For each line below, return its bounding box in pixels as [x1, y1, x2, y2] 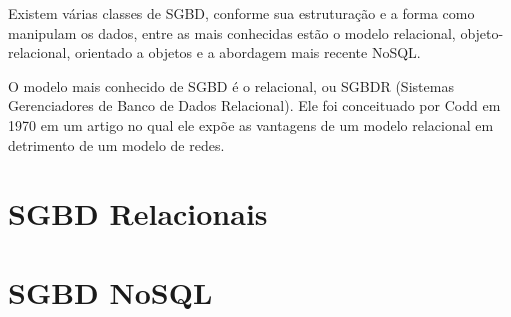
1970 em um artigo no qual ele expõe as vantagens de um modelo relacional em [8, 114, 494, 135]
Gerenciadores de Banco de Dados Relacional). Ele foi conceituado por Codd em [8, 95, 501, 116]
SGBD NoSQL [8, 271, 213, 312]
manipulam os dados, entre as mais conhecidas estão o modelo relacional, [8, 22, 456, 43]
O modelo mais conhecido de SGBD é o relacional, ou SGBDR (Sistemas [8, 75, 454, 96]
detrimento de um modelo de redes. [8, 134, 225, 155]
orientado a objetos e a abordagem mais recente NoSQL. [74, 42, 421, 63]
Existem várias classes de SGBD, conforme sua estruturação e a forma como [8, 3, 475, 23]
